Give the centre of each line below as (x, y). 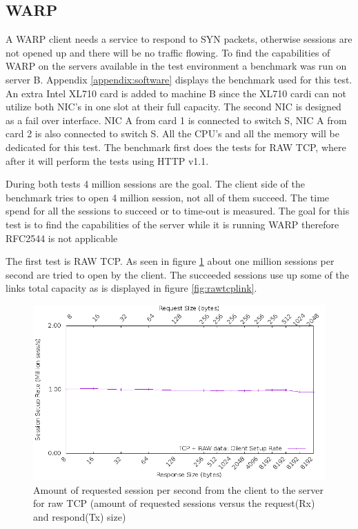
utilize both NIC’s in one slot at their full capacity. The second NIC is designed (173, 107)
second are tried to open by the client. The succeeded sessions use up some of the (177, 274)
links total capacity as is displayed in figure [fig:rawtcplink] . (131, 288)
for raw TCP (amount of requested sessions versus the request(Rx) (174, 503)
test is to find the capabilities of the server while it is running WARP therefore (172, 224)
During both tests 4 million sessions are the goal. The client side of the (155, 184)
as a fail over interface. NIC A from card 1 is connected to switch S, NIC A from (176, 120)
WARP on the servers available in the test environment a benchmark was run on (176, 66)
